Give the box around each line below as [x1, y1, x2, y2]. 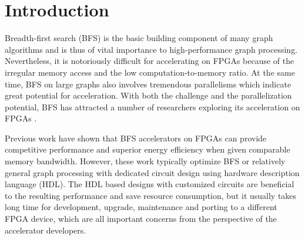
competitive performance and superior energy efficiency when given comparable [5, 143, 290, 156]
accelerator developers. [5, 224, 86, 236]
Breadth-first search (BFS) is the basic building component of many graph [5, 32, 273, 44]
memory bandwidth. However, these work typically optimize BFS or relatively [5, 155, 286, 167]
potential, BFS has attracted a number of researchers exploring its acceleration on [5, 100, 300, 113]
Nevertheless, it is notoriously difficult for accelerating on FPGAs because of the [5, 55, 294, 67]
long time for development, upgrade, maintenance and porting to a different [5, 201, 277, 213]
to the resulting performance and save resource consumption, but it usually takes [5, 189, 297, 201]
